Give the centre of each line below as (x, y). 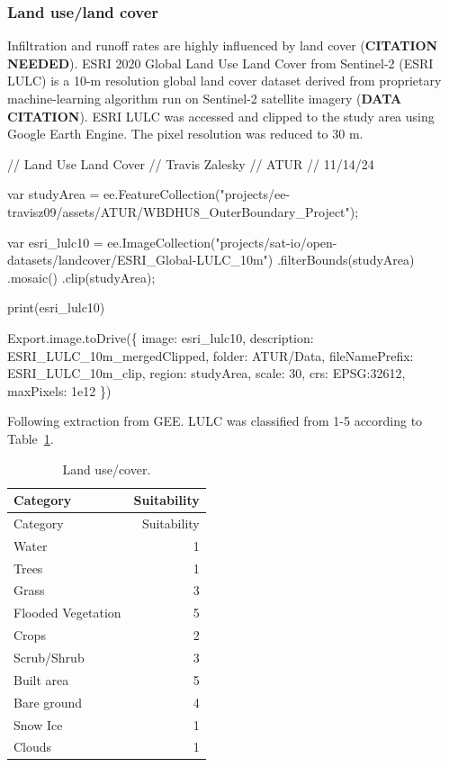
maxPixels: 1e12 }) (59, 390)
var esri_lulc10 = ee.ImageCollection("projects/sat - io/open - (172, 242)
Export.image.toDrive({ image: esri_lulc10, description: (161, 337)
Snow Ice (38, 724)
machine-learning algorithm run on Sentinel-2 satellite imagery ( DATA (205, 98)
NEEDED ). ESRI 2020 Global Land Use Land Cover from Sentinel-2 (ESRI (220, 63)
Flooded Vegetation (67, 613)
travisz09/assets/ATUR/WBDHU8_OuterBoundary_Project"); (183, 211)
